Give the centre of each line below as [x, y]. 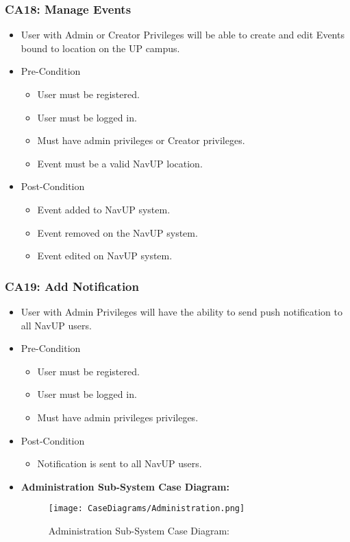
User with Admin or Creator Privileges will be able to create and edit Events [183, 35]
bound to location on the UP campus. [100, 48]
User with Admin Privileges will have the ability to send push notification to [182, 311]
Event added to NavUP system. [104, 209]
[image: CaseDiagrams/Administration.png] [147, 509]
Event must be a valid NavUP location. [120, 163]
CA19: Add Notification [72, 286]
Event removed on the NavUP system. [117, 232]
